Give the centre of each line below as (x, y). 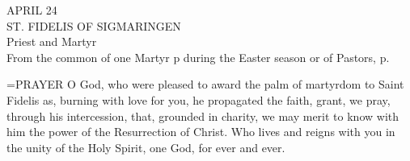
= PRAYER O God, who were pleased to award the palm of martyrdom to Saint (205, 84)
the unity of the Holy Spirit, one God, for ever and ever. (146, 147)
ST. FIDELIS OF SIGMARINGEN (94, 25)
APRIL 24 (32, 10)
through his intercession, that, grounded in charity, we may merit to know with (203, 116)
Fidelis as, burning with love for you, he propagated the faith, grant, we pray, (199, 99)
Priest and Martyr (52, 41)
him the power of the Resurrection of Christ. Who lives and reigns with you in (201, 132)
